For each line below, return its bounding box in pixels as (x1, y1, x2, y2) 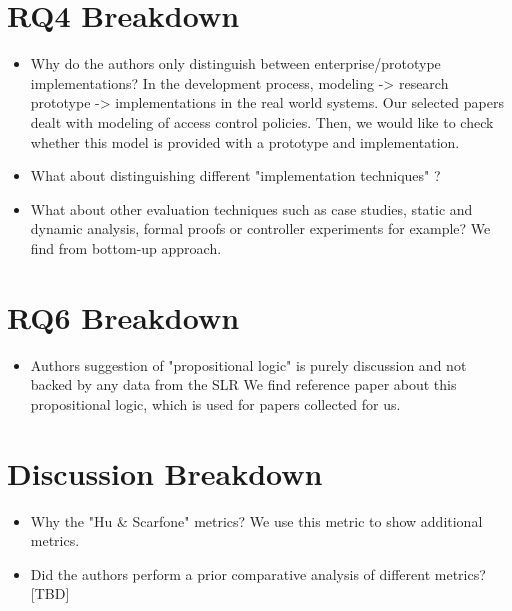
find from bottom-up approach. (30, 237, 222, 258)
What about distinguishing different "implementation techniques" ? (30, 165, 441, 186)
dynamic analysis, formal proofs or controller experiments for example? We (30, 218, 491, 239)
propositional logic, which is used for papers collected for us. (30, 393, 401, 414)
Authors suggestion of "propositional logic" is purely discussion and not (30, 354, 467, 375)
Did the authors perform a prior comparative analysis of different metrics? (30, 563, 486, 584)
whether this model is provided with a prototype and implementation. (30, 131, 460, 152)
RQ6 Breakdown (7, 296, 240, 337)
